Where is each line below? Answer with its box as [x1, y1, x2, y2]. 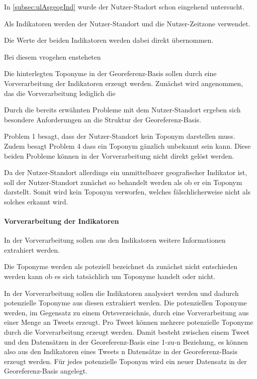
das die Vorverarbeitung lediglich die [4, 88, 116, 98]
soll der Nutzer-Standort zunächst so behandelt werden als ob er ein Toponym [4, 177, 242, 187]
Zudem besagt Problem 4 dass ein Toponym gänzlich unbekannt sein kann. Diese [4, 140, 251, 151]
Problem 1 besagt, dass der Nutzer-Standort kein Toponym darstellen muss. [4, 131, 235, 141]
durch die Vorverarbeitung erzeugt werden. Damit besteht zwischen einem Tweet [4, 327, 250, 337]
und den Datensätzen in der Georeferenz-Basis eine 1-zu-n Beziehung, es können [4, 336, 248, 347]
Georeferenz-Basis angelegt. [4, 366, 87, 376]
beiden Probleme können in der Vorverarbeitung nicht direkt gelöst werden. [4, 150, 234, 161]
